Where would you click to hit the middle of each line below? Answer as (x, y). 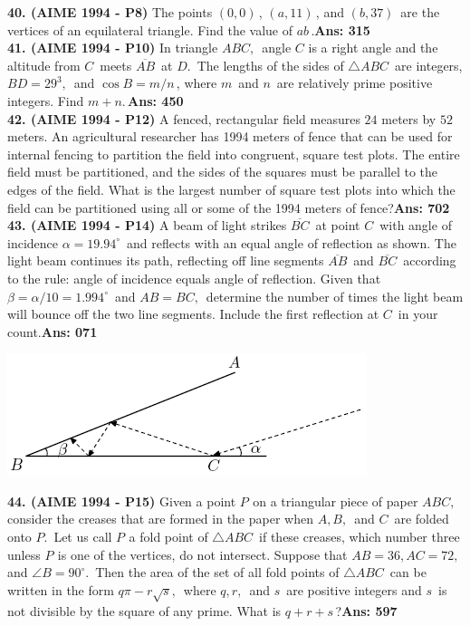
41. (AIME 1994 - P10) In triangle (113, 48)
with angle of (416, 225)
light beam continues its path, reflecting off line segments (166, 260)
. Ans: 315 (341, 29)
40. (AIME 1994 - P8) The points (110, 12)
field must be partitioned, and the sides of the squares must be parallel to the (223, 172)
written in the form (61, 589)
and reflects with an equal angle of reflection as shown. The (292, 242)
